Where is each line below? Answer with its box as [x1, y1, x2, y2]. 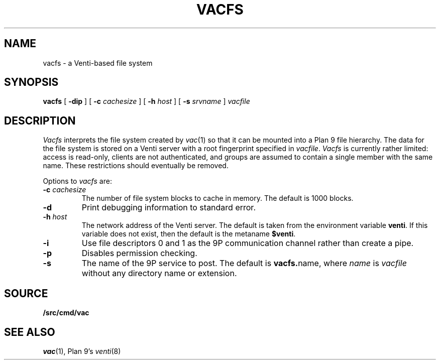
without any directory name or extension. [81, 268, 237, 279]
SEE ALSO [4, 325, 55, 338]
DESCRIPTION [4, 114, 76, 127]
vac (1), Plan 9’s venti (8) [43, 346, 121, 355]
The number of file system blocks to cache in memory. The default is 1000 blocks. [81, 194, 354, 203]
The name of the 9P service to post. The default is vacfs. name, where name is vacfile [81, 258, 407, 269]
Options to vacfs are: [43, 177, 112, 186]
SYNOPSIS [4, 76, 59, 89]
